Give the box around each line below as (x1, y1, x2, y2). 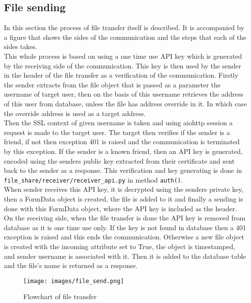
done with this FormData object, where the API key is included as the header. (4, 203, 237, 213)
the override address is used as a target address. (4, 108, 146, 118)
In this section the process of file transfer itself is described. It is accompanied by (4, 22, 244, 33)
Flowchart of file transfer (23, 291, 97, 302)
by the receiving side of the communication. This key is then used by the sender (4, 60, 241, 70)
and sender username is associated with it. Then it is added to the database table (4, 251, 246, 261)
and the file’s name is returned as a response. (4, 260, 138, 270)
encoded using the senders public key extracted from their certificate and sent (4, 155, 235, 166)
